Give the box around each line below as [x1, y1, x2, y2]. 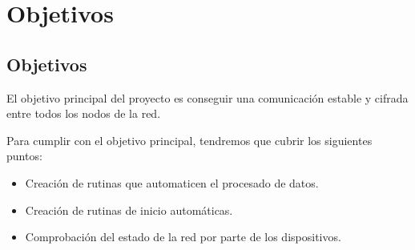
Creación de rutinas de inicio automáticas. [25, 201, 233, 218]
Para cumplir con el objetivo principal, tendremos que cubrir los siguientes [6, 131, 373, 148]
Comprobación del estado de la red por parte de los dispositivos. [25, 228, 341, 245]
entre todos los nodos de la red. [6, 105, 161, 122]
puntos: [6, 147, 42, 164]
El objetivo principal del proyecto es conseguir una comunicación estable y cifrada [6, 89, 409, 106]
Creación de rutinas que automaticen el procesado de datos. [25, 174, 319, 191]
